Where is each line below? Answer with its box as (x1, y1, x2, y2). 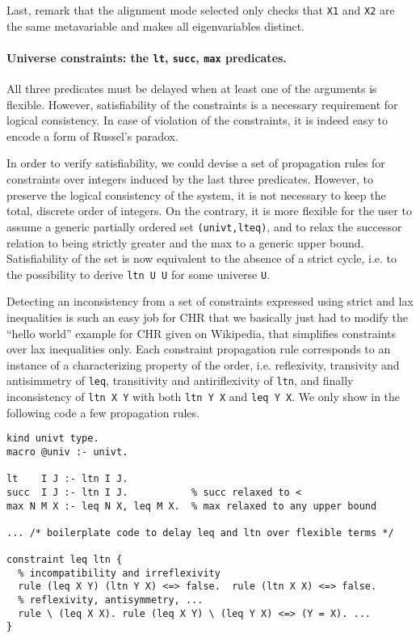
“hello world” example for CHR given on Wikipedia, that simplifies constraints (6, 324, 397, 341)
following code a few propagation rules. (6, 404, 199, 420)
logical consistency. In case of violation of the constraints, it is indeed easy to (6, 112, 388, 129)
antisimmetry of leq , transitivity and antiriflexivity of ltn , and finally (6, 372, 354, 389)
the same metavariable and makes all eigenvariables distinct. (6, 17, 305, 34)
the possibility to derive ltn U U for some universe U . (6, 265, 271, 282)
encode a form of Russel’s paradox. (6, 127, 178, 144)
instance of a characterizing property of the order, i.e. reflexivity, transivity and (6, 356, 400, 373)
